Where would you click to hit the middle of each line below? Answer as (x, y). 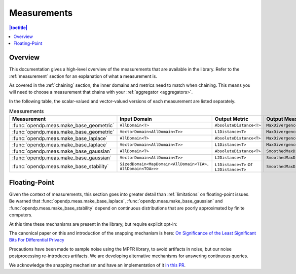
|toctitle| (18, 28)
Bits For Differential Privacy (37, 240)
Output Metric (232, 119)
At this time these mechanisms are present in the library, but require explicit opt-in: (93, 224)
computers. (21, 215)
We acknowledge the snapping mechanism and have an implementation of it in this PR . (97, 265)
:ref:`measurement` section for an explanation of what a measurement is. (83, 76)
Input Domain (136, 119)
